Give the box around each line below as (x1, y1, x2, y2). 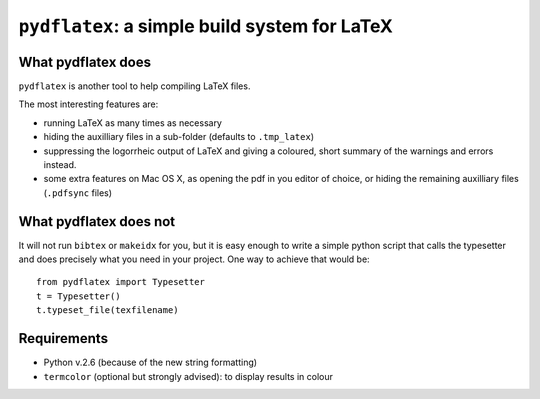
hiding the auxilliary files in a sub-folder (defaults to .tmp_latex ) (43, 131, 315, 143)
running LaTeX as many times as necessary (43, 116, 222, 129)
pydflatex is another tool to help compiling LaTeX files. (18, 80, 251, 92)
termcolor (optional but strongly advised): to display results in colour (43, 370, 334, 382)
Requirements (18, 330, 109, 347)
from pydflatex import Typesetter (36, 276, 205, 288)
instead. (43, 159, 77, 171)
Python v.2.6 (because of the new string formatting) (43, 356, 258, 369)
